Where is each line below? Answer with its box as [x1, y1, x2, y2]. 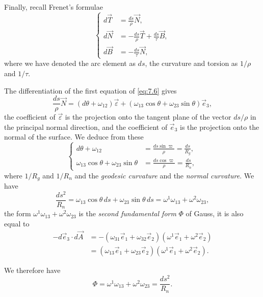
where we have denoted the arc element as [4, 58, 136, 68]
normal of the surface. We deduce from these [4, 131, 144, 142]
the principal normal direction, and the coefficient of [4, 121, 168, 132]
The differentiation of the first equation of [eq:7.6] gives [4, 85, 177, 96]
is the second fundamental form [78, 208, 176, 219]
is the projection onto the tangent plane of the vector [65, 111, 231, 122]
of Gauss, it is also [186, 208, 244, 219]
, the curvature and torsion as [145, 58, 238, 68]
